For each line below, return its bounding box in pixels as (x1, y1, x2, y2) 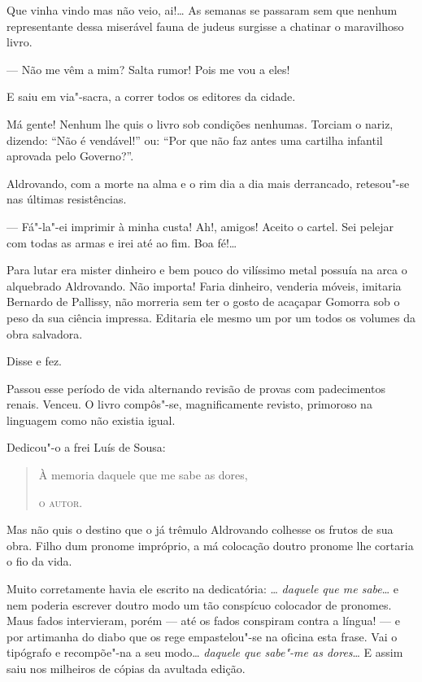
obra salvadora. (7, 325, 83, 342)
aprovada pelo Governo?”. (7, 147, 134, 164)
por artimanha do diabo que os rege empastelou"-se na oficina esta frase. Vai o (7, 627, 398, 645)
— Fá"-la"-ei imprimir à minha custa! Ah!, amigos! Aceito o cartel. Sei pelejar (7, 217, 394, 234)
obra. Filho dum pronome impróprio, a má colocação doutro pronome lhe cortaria (7, 536, 414, 553)
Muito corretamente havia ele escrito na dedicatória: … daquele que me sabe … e (7, 580, 398, 597)
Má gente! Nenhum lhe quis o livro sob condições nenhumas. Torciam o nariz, (7, 115, 394, 132)
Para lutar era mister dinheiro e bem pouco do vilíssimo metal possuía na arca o (7, 261, 407, 278)
